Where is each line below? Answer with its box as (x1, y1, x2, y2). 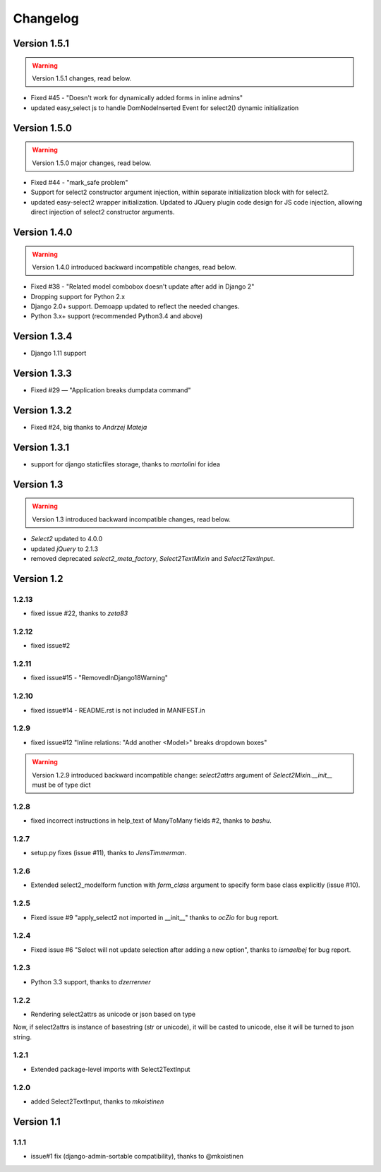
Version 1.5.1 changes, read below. (32, 74, 132, 83)
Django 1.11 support (30, 349, 87, 358)
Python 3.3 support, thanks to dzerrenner (30, 977, 151, 986)
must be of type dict (32, 780, 91, 789)
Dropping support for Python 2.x (30, 292, 126, 301)
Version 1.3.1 (13, 441, 70, 453)
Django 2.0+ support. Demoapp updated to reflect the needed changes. (30, 302, 240, 310)
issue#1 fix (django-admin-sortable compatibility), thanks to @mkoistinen (30, 1152, 243, 1161)
